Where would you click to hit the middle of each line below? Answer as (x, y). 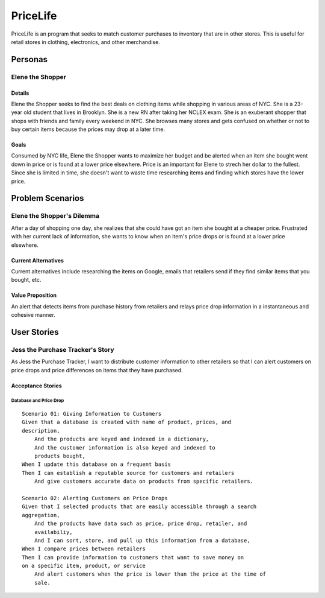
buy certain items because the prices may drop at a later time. (88, 129)
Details (20, 93)
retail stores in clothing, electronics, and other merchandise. (86, 42)
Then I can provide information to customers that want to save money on (133, 557)
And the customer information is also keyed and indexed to (125, 447)
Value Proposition (34, 295)
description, (41, 431)
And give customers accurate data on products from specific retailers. (144, 482)
